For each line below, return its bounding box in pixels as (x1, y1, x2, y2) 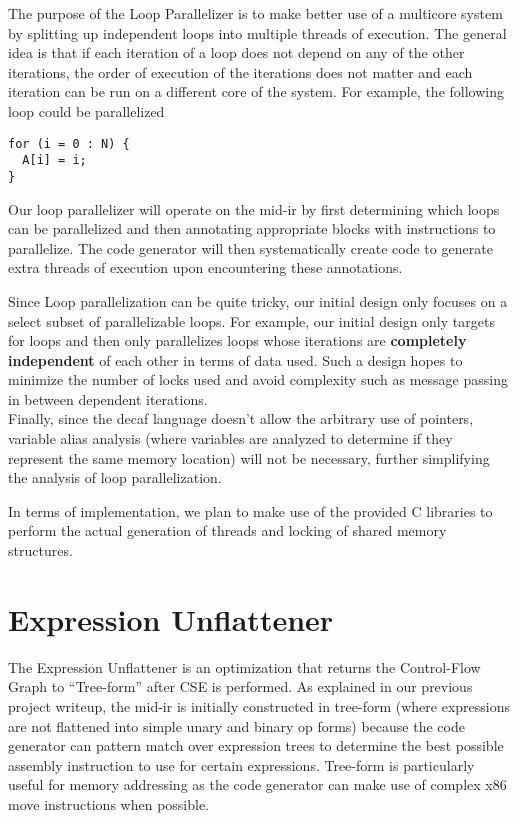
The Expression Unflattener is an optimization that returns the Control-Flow (8, 656, 481, 677)
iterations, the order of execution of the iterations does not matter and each (8, 61, 473, 82)
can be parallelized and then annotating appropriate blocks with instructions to (8, 218, 496, 239)
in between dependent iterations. (8, 388, 208, 409)
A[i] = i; (22, 153, 87, 168)
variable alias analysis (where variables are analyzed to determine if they (8, 428, 453, 449)
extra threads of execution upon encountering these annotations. (8, 257, 403, 278)
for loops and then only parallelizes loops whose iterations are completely (8, 330, 467, 351)
